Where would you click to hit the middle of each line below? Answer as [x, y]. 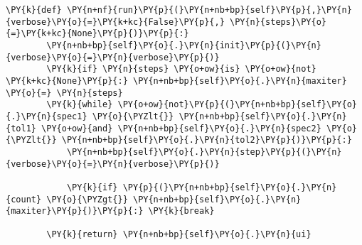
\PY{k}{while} [80, 105]
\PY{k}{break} [181, 211]
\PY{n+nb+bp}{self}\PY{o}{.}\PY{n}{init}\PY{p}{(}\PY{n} [184, 45]
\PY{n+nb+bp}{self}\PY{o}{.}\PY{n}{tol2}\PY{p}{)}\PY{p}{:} [207, 140]
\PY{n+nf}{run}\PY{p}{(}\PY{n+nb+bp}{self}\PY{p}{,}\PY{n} [209, 10]
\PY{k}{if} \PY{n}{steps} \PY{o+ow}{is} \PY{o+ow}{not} [181, 69]
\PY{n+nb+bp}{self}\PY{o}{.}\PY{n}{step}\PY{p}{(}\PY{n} [204, 152]
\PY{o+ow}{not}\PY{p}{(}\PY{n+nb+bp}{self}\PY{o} [237, 105]
